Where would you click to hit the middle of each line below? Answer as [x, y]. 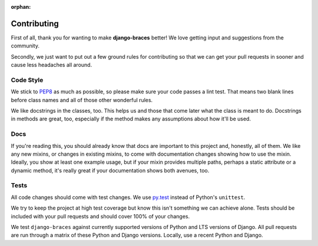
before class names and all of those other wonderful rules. [82, 100]
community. [25, 46]
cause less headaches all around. [52, 65]
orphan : [21, 7]
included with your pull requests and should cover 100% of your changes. [100, 216]
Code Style [27, 80]
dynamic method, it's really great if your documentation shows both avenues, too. [110, 170]
